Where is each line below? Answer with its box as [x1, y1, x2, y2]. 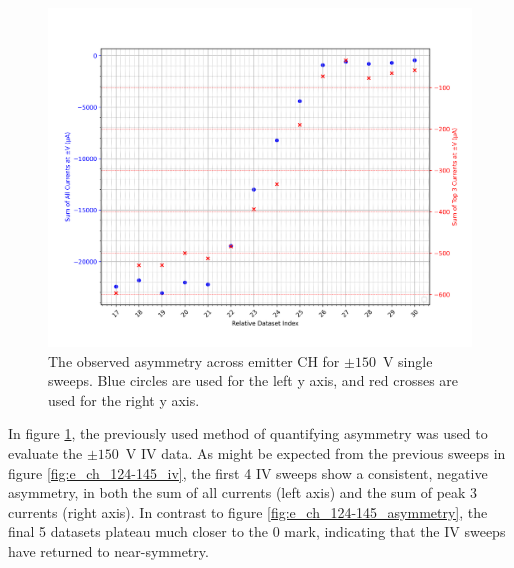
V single [382, 350, 433, 371]
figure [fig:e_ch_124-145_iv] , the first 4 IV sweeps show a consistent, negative [8, 462, 488, 483]
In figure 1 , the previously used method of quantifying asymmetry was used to [8, 423, 488, 444]
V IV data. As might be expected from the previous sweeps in [125, 443, 506, 464]
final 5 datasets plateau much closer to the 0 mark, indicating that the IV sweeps [8, 521, 506, 542]
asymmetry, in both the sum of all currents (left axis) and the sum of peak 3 [8, 482, 478, 503]
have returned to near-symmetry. [8, 541, 209, 562]
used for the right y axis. [48, 389, 200, 410]
